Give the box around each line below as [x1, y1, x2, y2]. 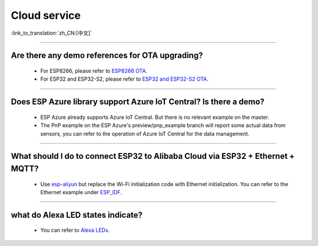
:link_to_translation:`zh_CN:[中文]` [11, 29, 92, 36]
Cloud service [11, 9, 81, 22]
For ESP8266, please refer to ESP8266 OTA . [40, 67, 148, 74]
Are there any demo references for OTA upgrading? [11, 51, 203, 61]
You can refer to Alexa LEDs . [40, 227, 110, 234]
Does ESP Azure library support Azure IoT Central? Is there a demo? [11, 97, 265, 107]
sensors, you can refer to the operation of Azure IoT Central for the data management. [40, 130, 250, 137]
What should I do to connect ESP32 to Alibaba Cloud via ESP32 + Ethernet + [11, 151, 295, 161]
